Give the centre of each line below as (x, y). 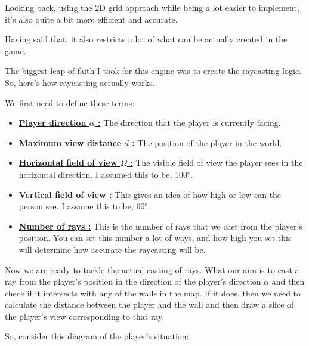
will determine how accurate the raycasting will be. (112, 249)
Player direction (52, 123)
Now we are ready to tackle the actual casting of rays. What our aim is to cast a (152, 269)
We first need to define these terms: (70, 102)
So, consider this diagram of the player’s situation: (97, 336)
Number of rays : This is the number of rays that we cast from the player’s (160, 226)
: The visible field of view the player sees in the (217, 163)
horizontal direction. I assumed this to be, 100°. (106, 174)
